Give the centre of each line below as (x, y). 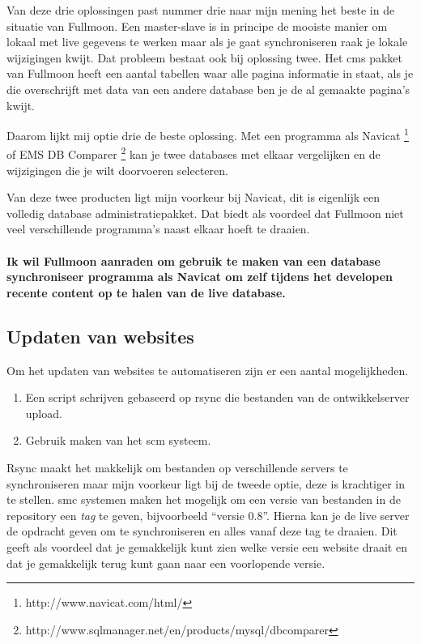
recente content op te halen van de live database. (146, 292)
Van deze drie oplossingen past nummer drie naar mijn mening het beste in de (201, 10)
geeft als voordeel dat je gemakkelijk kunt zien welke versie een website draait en (207, 546)
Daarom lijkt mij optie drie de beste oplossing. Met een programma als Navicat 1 (208, 134)
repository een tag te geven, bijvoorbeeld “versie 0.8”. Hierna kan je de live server (208, 515)
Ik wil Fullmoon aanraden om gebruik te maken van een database (193, 260)
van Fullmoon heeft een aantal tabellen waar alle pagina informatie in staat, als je (210, 73)
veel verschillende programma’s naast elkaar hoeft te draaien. (158, 229)
